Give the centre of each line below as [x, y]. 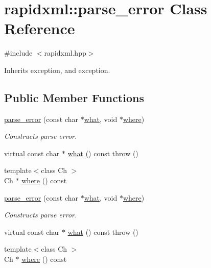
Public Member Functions [74, 97]
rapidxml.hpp [65, 53]
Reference [40, 28]
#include [18, 53]
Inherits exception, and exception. [57, 70]
